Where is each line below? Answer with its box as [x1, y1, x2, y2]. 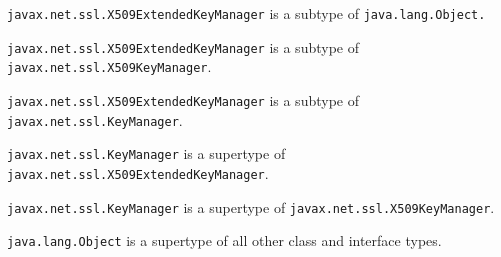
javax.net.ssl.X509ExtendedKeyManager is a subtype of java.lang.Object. [7, 3, 486, 23]
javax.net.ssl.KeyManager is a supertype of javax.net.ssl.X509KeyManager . [7, 196, 495, 217]
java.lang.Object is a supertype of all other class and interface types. [7, 230, 442, 251]
